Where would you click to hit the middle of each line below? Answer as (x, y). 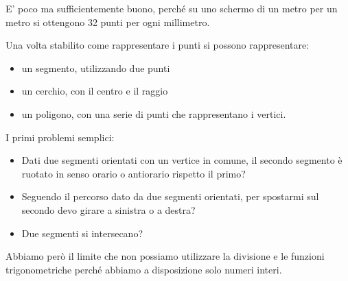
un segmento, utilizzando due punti (96, 68)
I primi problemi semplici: (60, 137)
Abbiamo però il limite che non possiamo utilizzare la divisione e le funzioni (165, 256)
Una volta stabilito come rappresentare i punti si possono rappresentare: (158, 45)
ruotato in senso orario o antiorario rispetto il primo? (134, 173)
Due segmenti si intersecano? (82, 233)
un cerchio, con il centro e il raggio (95, 91)
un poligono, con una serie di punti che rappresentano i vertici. (154, 113)
